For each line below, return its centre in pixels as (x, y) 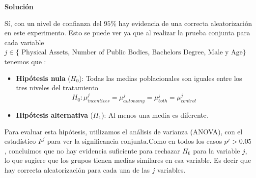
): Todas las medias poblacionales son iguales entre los (160, 78)
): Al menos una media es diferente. (155, 114)
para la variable (216, 150)
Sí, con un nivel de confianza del (53, 23)
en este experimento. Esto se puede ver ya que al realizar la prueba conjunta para (127, 33)
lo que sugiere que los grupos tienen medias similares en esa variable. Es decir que (128, 160)
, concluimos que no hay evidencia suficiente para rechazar (92, 150)
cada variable (24, 42)
